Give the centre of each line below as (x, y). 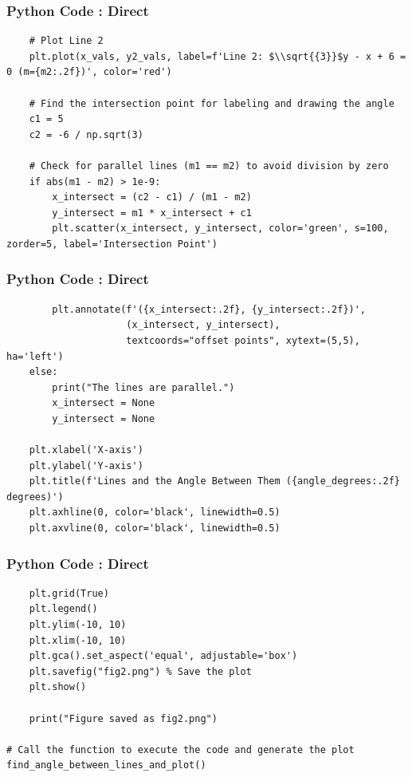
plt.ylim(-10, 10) (78, 625)
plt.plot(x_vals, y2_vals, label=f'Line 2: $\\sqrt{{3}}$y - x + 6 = (218, 56)
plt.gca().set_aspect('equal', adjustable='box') (163, 656)
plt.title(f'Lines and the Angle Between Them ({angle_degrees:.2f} (214, 481)
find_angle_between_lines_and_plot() (106, 765)
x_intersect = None (104, 403)
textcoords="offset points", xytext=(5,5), (243, 340)
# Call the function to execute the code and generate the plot (180, 749)
